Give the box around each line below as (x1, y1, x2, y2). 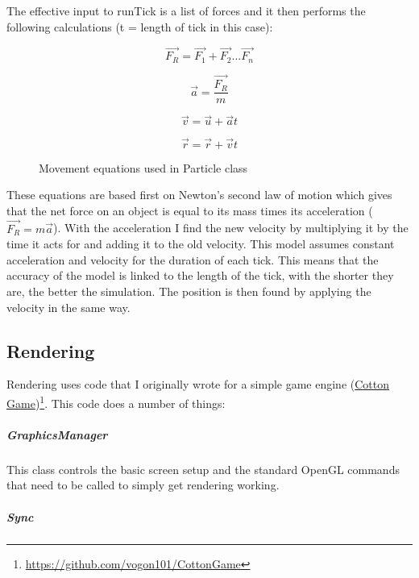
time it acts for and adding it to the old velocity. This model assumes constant (6, 235, 395, 252)
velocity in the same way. (6, 298, 131, 315)
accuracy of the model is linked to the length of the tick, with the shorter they (6, 267, 394, 284)
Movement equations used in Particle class (39, 159, 248, 176)
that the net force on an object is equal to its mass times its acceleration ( (6, 202, 373, 218)
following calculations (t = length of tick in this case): (6, 18, 273, 35)
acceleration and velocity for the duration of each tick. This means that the (6, 251, 379, 268)
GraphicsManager (6, 426, 108, 443)
